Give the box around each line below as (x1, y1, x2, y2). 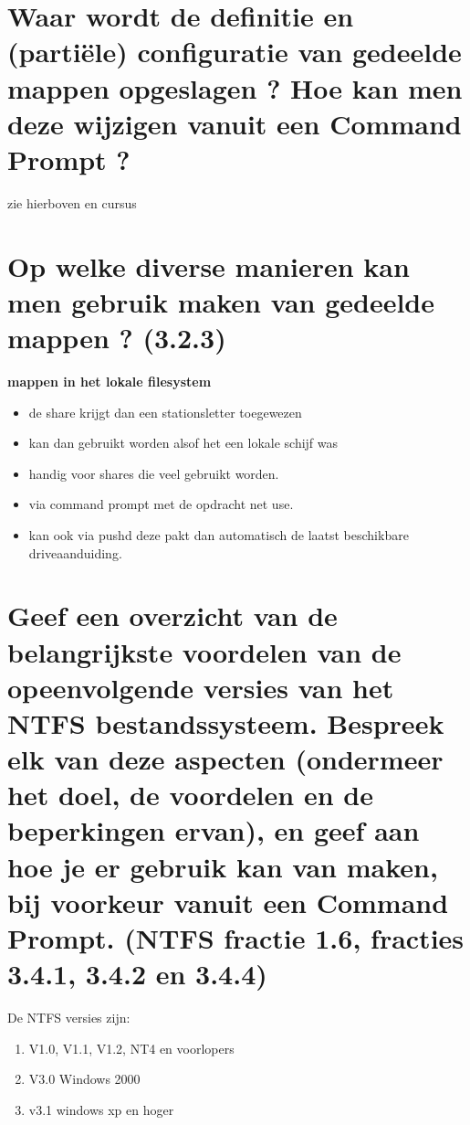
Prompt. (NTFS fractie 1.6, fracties (7, 919, 465, 956)
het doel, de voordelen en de (7, 776, 373, 813)
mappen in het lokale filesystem (7, 371, 212, 390)
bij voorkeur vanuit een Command (7, 883, 449, 920)
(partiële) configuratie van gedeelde (7, 33, 462, 70)
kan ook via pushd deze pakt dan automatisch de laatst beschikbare (28, 525, 409, 544)
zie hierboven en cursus (7, 193, 137, 212)
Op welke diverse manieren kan (7, 247, 410, 284)
